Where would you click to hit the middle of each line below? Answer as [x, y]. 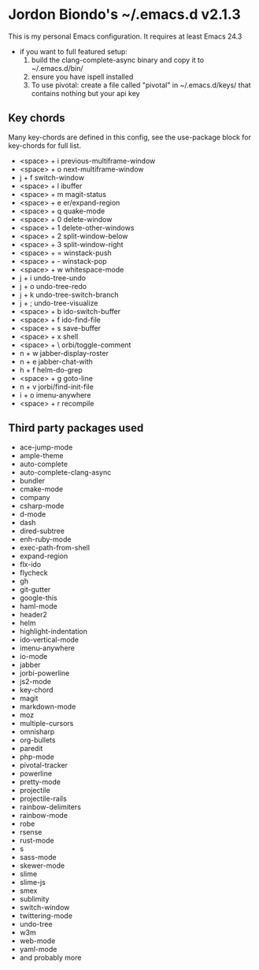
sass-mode [38, 857]
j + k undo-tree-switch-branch [69, 294]
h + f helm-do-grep [51, 370]
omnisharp [37, 731]
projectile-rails [43, 798]
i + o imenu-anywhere [55, 394]
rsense [31, 831]
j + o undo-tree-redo [53, 286]
